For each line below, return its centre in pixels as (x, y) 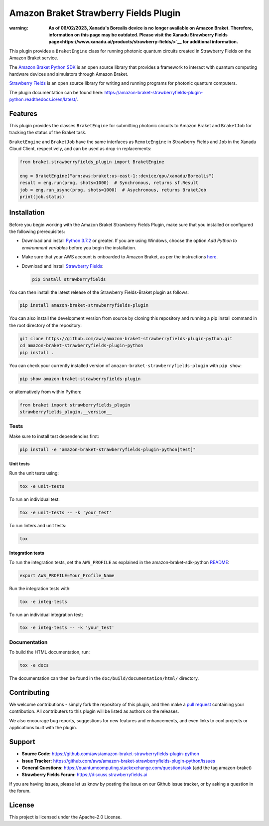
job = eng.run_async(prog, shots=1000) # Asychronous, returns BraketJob (113, 190)
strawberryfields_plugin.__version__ (66, 412)
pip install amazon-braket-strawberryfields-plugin (84, 305)
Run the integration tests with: (40, 588)
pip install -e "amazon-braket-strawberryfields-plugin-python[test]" (108, 449)
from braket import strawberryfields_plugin (75, 405)
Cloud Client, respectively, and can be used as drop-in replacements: (80, 149)
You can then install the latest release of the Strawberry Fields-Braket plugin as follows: (99, 292)
